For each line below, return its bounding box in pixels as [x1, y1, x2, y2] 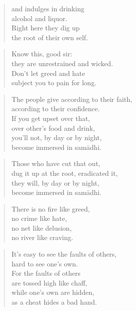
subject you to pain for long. [11, 77, 97, 88]
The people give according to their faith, [11, 94, 133, 104]
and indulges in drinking [11, 3, 84, 13]
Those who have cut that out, [11, 158, 100, 168]
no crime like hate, [11, 213, 67, 223]
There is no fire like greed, [11, 203, 90, 214]
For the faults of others [11, 268, 81, 278]
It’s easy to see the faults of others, [11, 249, 117, 259]
